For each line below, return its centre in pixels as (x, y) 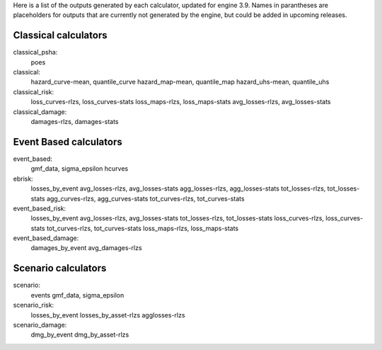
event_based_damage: (46, 238)
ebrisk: (23, 179)
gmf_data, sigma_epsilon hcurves (80, 169)
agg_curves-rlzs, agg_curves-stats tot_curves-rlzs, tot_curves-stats (145, 198)
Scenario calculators (60, 268)
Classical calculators (60, 35)
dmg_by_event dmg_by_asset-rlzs (80, 335)
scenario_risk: (34, 305)
